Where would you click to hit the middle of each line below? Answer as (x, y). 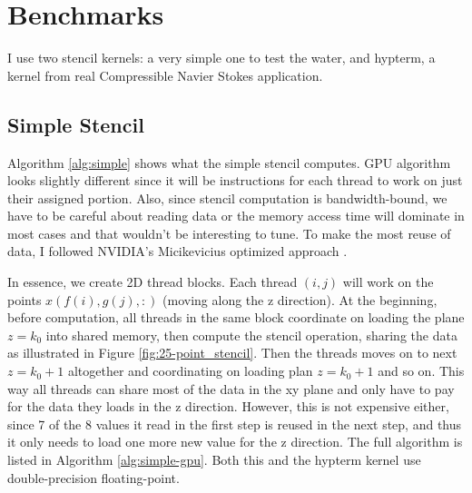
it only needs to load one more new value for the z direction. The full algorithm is (235, 442)
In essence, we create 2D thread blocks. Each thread (152, 282)
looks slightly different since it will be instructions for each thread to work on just (235, 180)
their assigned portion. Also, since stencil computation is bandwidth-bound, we (227, 197)
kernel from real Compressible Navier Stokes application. (165, 75)
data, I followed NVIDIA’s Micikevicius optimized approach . (177, 251)
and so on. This (421, 371)
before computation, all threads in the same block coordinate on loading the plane (236, 317)
